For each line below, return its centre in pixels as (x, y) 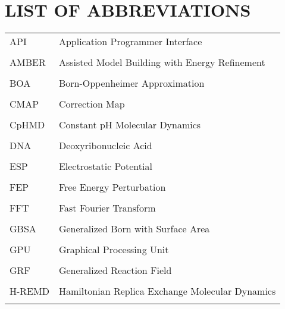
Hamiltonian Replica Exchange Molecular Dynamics (167, 291)
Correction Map (92, 104)
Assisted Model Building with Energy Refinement (162, 62)
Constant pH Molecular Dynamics (130, 125)
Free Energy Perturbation (112, 187)
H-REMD (29, 291)
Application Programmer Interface (130, 42)
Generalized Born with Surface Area (134, 229)
